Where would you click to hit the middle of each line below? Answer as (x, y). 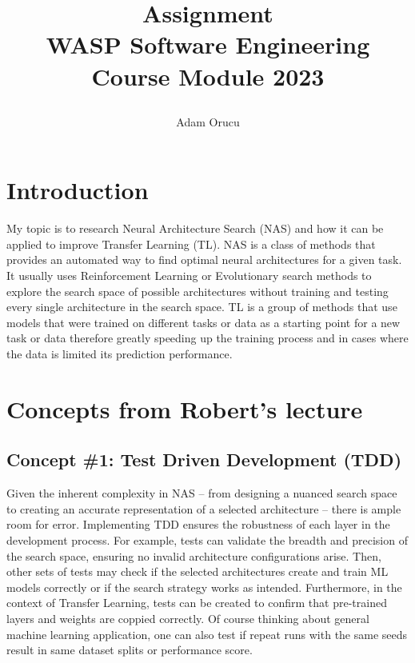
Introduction (78, 190)
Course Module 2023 (208, 76)
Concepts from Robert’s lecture (185, 408)
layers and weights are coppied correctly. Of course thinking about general (188, 618)
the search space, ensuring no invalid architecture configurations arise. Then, (194, 555)
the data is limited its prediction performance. (120, 354)
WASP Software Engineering (208, 44)
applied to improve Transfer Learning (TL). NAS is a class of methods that (191, 244)
